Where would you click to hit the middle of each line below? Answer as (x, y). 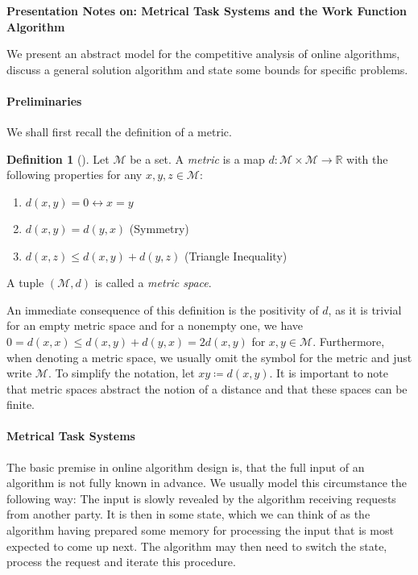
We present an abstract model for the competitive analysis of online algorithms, (203, 54)
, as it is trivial (365, 309)
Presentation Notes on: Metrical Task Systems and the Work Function (207, 10)
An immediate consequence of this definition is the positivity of (163, 309)
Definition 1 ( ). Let (58, 158)
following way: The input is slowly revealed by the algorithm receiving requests (201, 498)
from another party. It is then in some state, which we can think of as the (188, 514)
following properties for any (74, 175)
